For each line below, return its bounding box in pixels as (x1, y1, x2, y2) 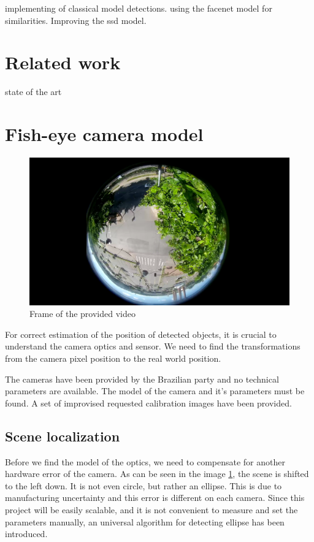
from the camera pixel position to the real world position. (5, 351, 221, 364)
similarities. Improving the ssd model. (5, 13, 147, 26)
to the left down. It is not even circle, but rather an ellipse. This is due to (5, 479, 282, 492)
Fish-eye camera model (5, 121, 204, 147)
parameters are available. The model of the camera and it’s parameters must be (5, 384, 305, 397)
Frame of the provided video (29, 307, 136, 320)
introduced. (5, 527, 48, 540)
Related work (5, 50, 121, 75)
